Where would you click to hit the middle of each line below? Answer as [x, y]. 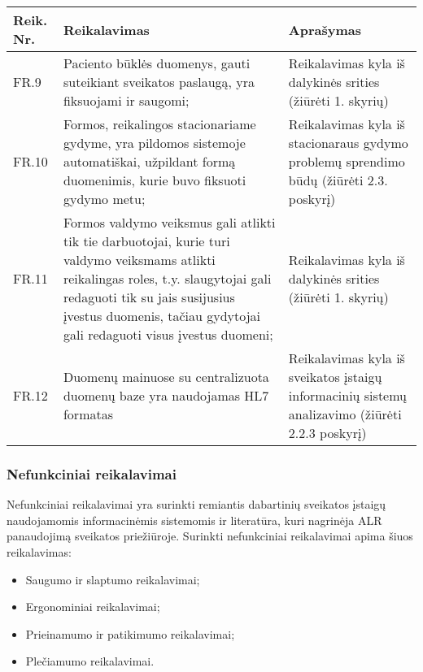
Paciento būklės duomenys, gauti [157, 63]
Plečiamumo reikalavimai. [90, 661]
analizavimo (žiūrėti [345, 414]
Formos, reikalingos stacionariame [159, 124]
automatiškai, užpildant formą [149, 161]
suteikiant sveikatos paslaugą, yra [159, 82]
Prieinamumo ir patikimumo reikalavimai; [130, 633]
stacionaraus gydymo [348, 143]
